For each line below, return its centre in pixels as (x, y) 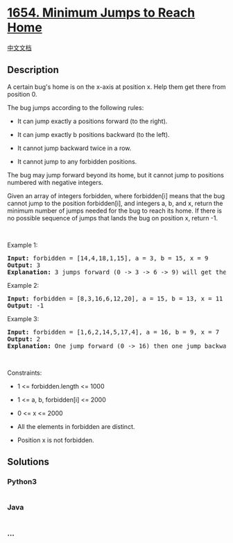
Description (33, 70)
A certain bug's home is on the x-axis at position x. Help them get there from (116, 87)
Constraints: (25, 373)
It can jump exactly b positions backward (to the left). (93, 134)
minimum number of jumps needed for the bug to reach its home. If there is (114, 211)
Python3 (22, 482)
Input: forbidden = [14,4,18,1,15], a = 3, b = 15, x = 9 (108, 258)
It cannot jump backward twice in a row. (74, 148)
